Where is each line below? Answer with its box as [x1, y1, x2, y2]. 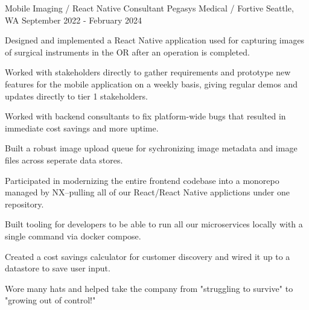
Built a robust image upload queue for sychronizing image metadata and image [5, 142, 298, 154]
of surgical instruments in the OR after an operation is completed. [5, 45, 250, 58]
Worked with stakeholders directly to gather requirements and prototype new [5, 66, 291, 78]
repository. [5, 197, 44, 210]
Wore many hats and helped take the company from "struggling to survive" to [5, 282, 293, 294]
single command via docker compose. [5, 229, 141, 242]
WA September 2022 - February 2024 [5, 13, 142, 26]
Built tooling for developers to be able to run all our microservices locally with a [5, 218, 303, 230]
